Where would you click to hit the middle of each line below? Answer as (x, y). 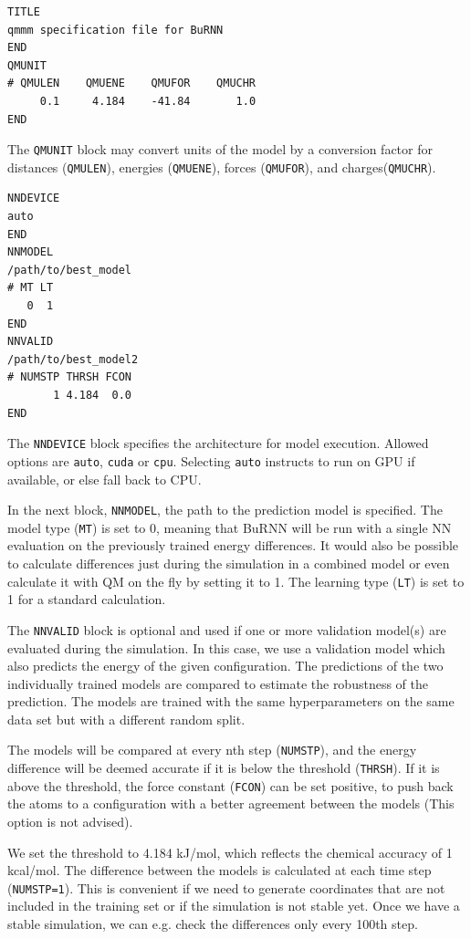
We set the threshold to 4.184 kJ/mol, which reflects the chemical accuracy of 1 (230, 852)
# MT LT (31, 288)
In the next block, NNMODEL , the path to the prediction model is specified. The (225, 510)
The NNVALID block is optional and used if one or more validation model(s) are (227, 629)
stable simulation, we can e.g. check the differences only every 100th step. (213, 924)
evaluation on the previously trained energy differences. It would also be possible (233, 545)
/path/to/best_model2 (73, 359)
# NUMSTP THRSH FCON (70, 377)
